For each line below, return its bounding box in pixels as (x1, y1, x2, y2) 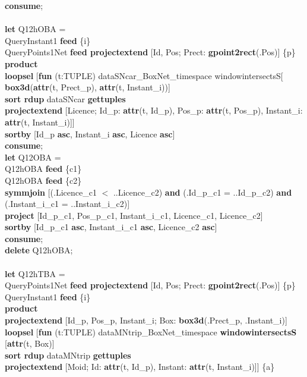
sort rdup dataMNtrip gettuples (5, 348, 131, 361)
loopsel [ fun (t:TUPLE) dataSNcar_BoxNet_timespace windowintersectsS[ (5, 69, 283, 81)
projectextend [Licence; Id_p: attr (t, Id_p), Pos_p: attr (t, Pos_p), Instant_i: (5, 104, 303, 117)
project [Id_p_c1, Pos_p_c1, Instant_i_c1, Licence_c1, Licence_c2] (5, 209, 263, 221)
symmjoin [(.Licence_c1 (5, 186, 97, 198)
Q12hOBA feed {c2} (5, 174, 82, 186)
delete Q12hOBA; (5, 244, 73, 256)
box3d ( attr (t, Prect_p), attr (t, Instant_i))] (5, 81, 170, 93)
